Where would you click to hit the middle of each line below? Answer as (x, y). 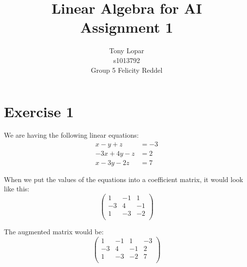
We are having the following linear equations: (71, 135)
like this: (17, 189)
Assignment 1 (127, 27)
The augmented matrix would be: (54, 232)
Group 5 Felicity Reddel (127, 70)
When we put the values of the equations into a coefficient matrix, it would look (123, 179)
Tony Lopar (127, 51)
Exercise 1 (39, 112)
